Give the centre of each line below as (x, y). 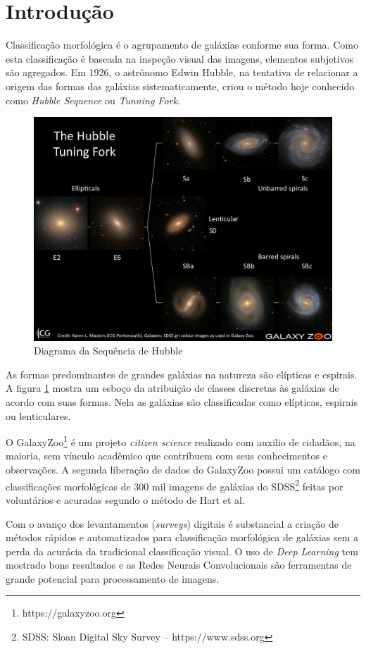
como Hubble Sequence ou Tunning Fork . (93, 100)
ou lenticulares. (38, 415)
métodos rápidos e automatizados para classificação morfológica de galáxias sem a (182, 537)
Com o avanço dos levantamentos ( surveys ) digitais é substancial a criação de (172, 523)
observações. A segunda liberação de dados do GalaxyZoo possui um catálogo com (183, 470)
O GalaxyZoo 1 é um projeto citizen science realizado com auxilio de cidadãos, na (181, 441)
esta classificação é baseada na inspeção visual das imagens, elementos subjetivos (180, 58)
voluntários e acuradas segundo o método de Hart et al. (125, 499)
